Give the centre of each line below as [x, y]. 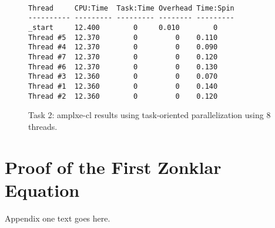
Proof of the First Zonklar [113, 167]
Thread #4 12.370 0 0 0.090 [123, 47]
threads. [43, 126]
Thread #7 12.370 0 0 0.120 [123, 57]
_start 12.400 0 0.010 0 [123, 27]
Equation [42, 190]
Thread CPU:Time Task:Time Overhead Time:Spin [131, 8]
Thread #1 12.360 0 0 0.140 [123, 86]
